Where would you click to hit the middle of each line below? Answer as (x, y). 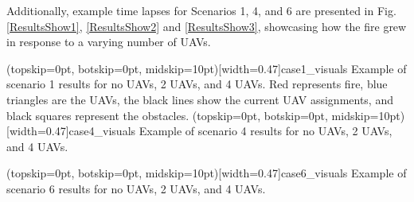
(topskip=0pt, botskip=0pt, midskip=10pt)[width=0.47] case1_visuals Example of (207, 68)
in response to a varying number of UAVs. (109, 42)
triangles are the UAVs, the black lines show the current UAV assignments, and (200, 99)
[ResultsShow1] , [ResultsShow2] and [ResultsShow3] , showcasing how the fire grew (207, 26)
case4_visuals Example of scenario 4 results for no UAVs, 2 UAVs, (230, 131)
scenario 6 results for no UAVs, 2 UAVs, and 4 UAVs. (136, 188)
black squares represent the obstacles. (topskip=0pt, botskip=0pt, (167, 115)
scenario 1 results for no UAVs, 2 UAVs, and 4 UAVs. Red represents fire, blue (197, 84)
